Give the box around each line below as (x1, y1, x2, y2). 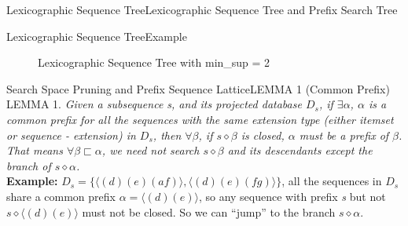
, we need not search (101, 142, 200, 159)
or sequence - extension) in (6, 126, 136, 143)
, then (153, 126, 182, 143)
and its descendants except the (227, 142, 373, 159)
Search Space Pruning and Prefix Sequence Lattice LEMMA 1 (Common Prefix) (6, 80, 390, 97)
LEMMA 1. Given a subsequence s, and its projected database (6, 96, 302, 112)
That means (6, 142, 63, 159)
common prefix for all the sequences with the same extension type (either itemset (6, 111, 394, 127)
